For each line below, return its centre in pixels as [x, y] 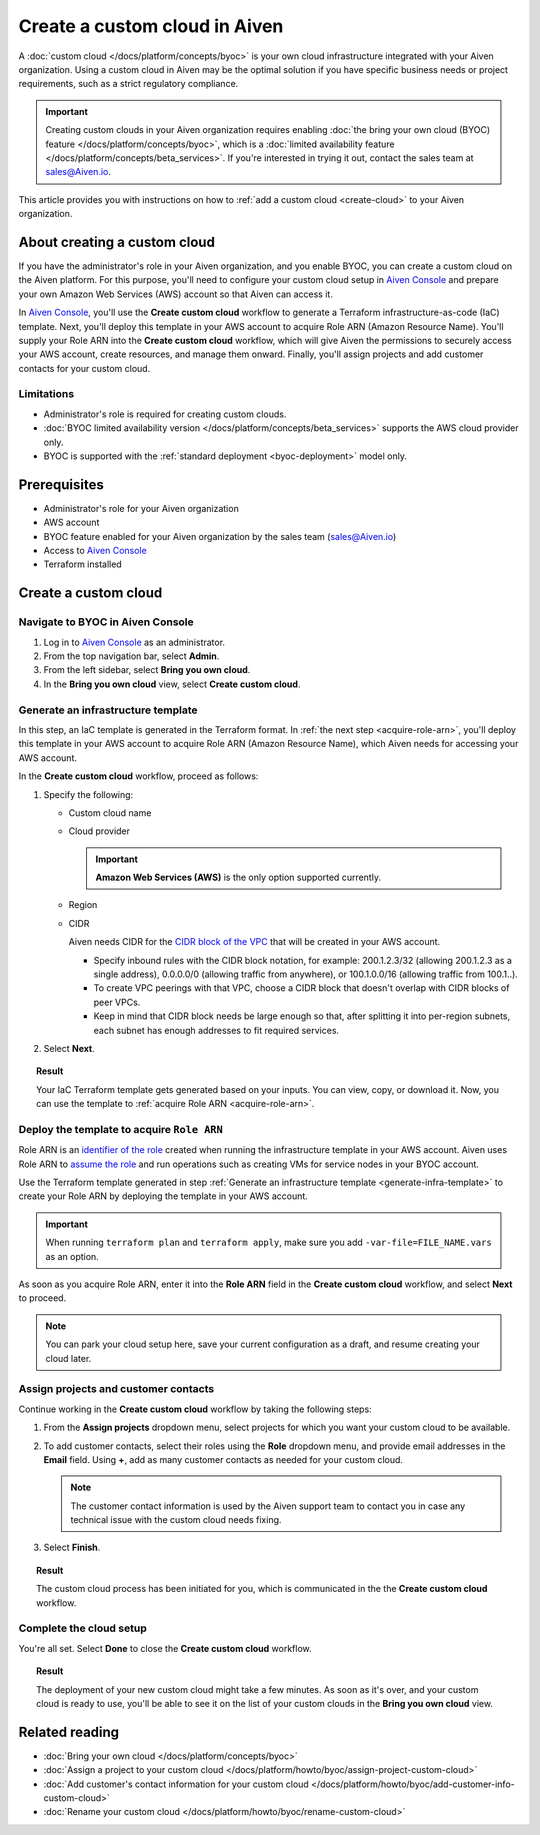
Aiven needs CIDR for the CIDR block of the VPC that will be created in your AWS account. [254, 942]
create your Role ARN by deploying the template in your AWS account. [163, 1196]
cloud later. [68, 1358]
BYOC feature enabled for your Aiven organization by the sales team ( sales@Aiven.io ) [220, 536]
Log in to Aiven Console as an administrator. [134, 642]
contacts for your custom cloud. [84, 368]
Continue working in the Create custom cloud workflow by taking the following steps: [195, 1409]
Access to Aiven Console [95, 551]
